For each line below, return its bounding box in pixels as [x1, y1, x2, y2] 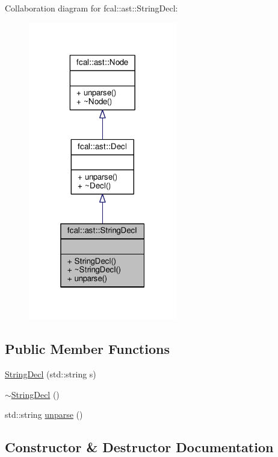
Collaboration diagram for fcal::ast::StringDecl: [5, 2, 178, 14]
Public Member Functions [5, 339, 170, 358]
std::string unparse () [5, 408, 83, 421]
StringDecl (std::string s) [5, 367, 96, 380]
